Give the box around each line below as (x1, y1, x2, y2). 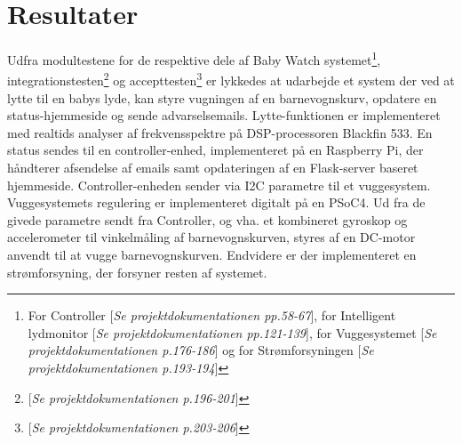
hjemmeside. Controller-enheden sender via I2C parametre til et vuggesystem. (7, 175, 431, 194)
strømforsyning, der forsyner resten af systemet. (7, 262, 267, 281)
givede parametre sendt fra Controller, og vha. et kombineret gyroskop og (7, 210, 408, 229)
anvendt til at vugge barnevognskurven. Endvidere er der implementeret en (7, 245, 417, 263)
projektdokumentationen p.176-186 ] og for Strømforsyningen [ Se (28, 341, 374, 359)
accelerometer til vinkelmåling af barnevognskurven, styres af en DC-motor (7, 228, 416, 246)
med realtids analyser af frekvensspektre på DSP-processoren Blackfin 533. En (7, 123, 433, 141)
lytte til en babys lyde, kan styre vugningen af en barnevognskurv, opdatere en (7, 88, 437, 107)
